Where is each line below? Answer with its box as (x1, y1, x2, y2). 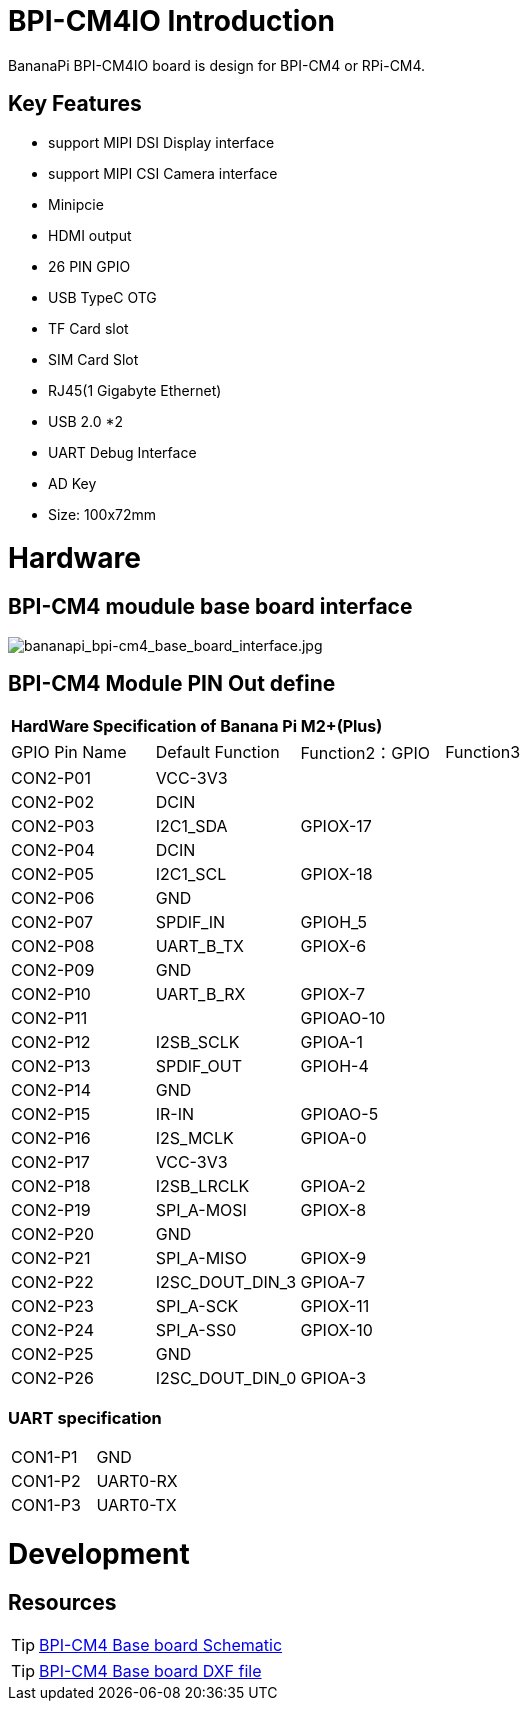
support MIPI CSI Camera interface (48, 164, 278, 182)
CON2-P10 (11, 984, 91, 1005)
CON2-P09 (11, 960, 95, 981)
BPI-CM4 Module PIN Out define (8, 670, 336, 696)
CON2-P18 (11, 1176, 91, 1197)
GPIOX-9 (300, 1248, 367, 1269)
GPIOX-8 (300, 1200, 367, 1221)
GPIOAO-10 (300, 1008, 386, 1029)
